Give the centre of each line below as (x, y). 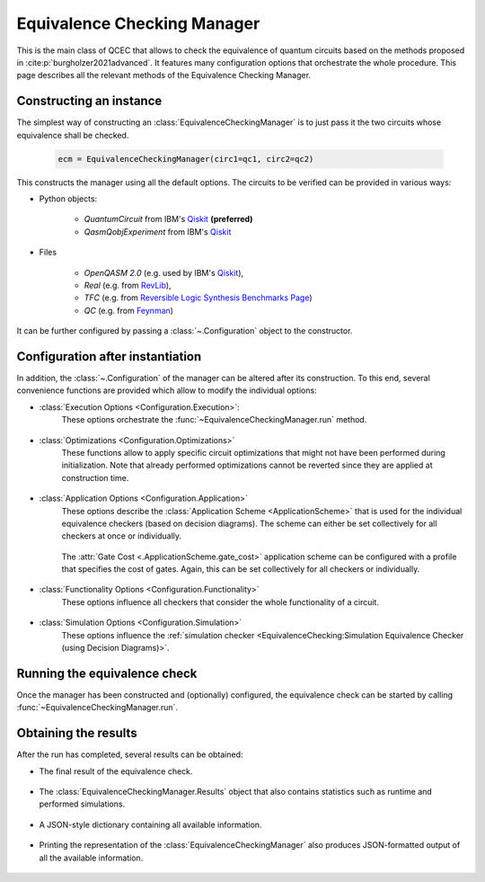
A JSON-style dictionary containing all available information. (150, 824)
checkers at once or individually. (122, 536)
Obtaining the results (77, 733)
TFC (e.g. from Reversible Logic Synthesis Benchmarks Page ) (198, 298)
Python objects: (68, 199)
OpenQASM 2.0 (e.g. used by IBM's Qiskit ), (164, 272)
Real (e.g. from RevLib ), (128, 285)
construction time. (95, 477)
